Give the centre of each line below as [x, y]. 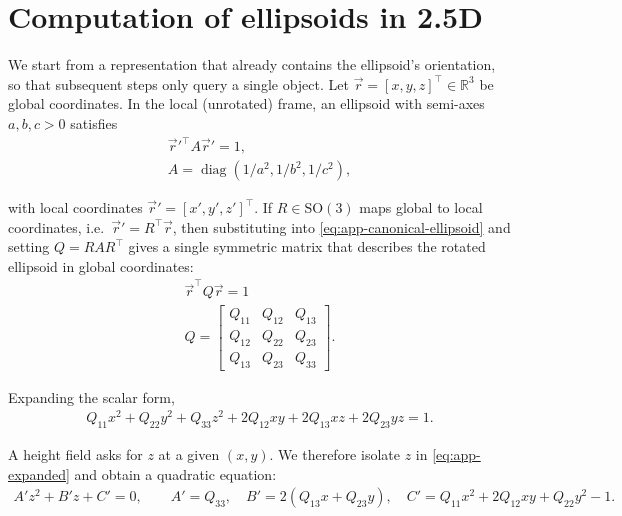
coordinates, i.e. [56, 226]
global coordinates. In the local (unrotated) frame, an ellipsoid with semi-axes [246, 103]
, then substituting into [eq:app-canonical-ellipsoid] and [341, 226]
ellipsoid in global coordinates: [101, 265]
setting [29, 246]
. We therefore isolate [334, 454]
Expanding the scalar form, [91, 396]
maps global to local [421, 207]
